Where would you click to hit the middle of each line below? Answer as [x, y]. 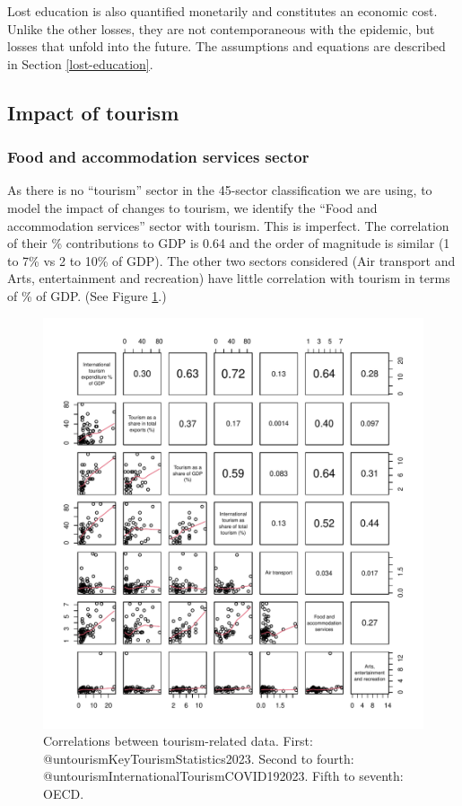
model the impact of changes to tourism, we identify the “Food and [192, 207]
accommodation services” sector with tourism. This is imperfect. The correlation [228, 225]
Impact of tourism [93, 112]
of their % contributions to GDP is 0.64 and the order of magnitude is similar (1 [229, 243]
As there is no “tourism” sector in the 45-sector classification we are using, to [220, 190]
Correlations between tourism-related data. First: [178, 741]
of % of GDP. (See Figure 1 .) [87, 295]
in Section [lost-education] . [80, 63]
